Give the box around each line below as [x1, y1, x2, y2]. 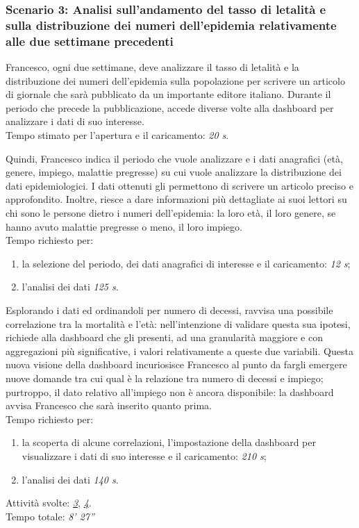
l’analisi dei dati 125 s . [22, 279, 119, 294]
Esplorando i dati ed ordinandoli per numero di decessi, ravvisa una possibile [6, 302, 333, 317]
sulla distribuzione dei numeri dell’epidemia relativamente [6, 16, 337, 33]
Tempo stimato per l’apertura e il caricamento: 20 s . [6, 128, 229, 142]
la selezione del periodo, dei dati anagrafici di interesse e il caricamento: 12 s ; [22, 256, 351, 270]
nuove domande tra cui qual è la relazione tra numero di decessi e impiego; [6, 370, 324, 385]
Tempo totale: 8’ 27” [6, 509, 94, 523]
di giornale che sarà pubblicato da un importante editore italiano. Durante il [6, 87, 331, 101]
